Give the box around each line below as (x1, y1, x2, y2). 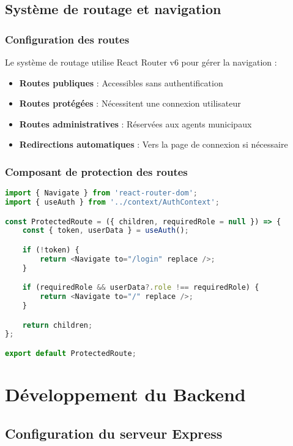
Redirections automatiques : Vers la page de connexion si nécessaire (19, 138, 288, 151)
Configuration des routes (5, 31, 130, 47)
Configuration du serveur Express (5, 423, 223, 442)
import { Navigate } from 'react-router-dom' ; (5, 189, 198, 198)
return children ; (22, 320, 93, 330)
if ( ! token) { (22, 246, 80, 254)
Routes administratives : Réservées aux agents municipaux (19, 117, 252, 130)
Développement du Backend (5, 382, 246, 407)
